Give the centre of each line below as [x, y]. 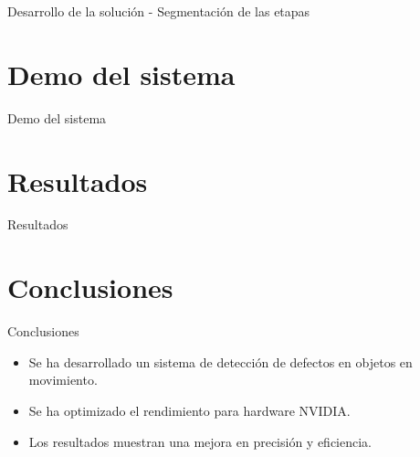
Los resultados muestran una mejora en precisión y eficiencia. [200, 441]
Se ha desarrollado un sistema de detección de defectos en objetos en [220, 361]
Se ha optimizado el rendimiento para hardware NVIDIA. [189, 410]
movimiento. [63, 380]
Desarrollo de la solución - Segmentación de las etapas [159, 11]
